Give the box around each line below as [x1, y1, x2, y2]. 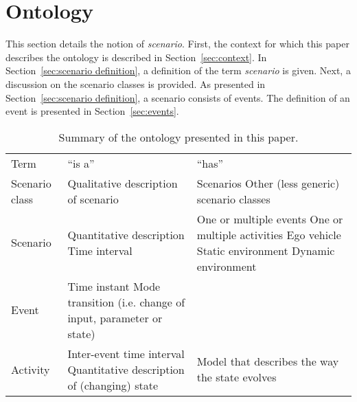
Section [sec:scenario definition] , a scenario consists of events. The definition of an [5, 90, 350, 104]
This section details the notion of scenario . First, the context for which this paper [5, 36, 349, 51]
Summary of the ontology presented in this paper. [58, 129, 299, 145]
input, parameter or [67, 309, 163, 326]
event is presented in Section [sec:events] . [5, 104, 179, 118]
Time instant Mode [67, 278, 161, 294]
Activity [11, 361, 50, 377]
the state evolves [196, 369, 277, 386]
